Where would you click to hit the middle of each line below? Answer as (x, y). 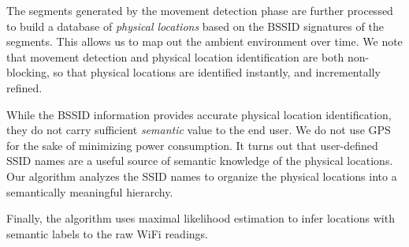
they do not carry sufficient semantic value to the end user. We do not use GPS (199, 130)
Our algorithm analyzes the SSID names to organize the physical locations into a (202, 176)
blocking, (28, 72)
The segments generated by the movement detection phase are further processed (200, 10)
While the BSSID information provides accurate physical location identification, (199, 114)
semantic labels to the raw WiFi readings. (107, 233)
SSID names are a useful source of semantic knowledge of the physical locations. (200, 161)
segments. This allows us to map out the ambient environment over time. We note (204, 41)
